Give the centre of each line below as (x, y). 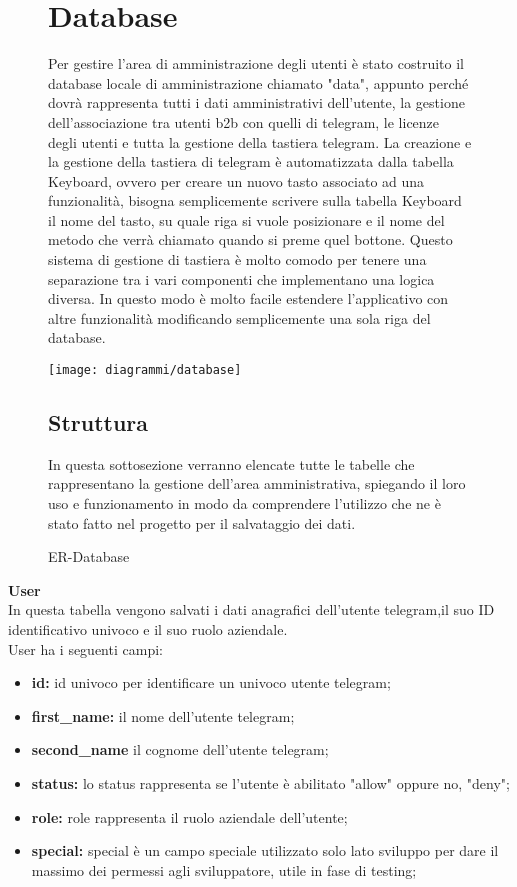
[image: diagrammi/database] (145, 370)
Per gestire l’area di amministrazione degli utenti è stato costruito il (256, 63)
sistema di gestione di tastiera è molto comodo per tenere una (237, 259)
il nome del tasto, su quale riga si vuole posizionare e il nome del (246, 219)
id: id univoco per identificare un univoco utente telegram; (211, 682)
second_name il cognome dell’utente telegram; (180, 749)
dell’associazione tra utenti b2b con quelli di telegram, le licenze (244, 121)
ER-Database (89, 556)
